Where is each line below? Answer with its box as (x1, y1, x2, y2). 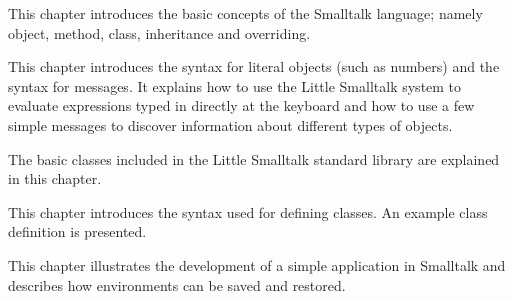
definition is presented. (8, 221, 147, 242)
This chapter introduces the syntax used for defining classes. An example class (8, 201, 488, 222)
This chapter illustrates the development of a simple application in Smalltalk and (8, 254, 506, 275)
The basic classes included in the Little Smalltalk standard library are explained (8, 148, 500, 169)
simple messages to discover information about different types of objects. (8, 114, 453, 135)
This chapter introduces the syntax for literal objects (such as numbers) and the (8, 56, 500, 77)
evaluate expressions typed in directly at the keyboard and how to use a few (8, 95, 475, 116)
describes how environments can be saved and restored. (8, 274, 346, 295)
